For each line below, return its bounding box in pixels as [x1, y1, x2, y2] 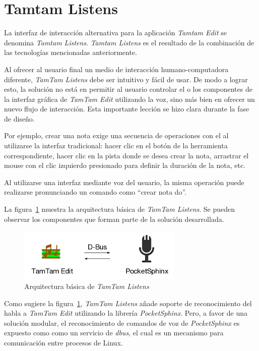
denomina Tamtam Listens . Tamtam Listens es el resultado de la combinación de [4, 37, 254, 47]
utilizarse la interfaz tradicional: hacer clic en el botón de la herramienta [4, 140, 228, 151]
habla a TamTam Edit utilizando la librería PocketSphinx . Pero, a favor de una [4, 308, 248, 318]
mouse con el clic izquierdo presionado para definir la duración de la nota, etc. [4, 160, 246, 170]
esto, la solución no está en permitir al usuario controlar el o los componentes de [4, 84, 252, 94]
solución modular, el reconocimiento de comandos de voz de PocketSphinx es [4, 317, 240, 328]
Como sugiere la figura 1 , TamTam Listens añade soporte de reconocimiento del [4, 298, 252, 308]
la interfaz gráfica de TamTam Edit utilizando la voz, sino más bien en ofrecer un [4, 93, 255, 104]
